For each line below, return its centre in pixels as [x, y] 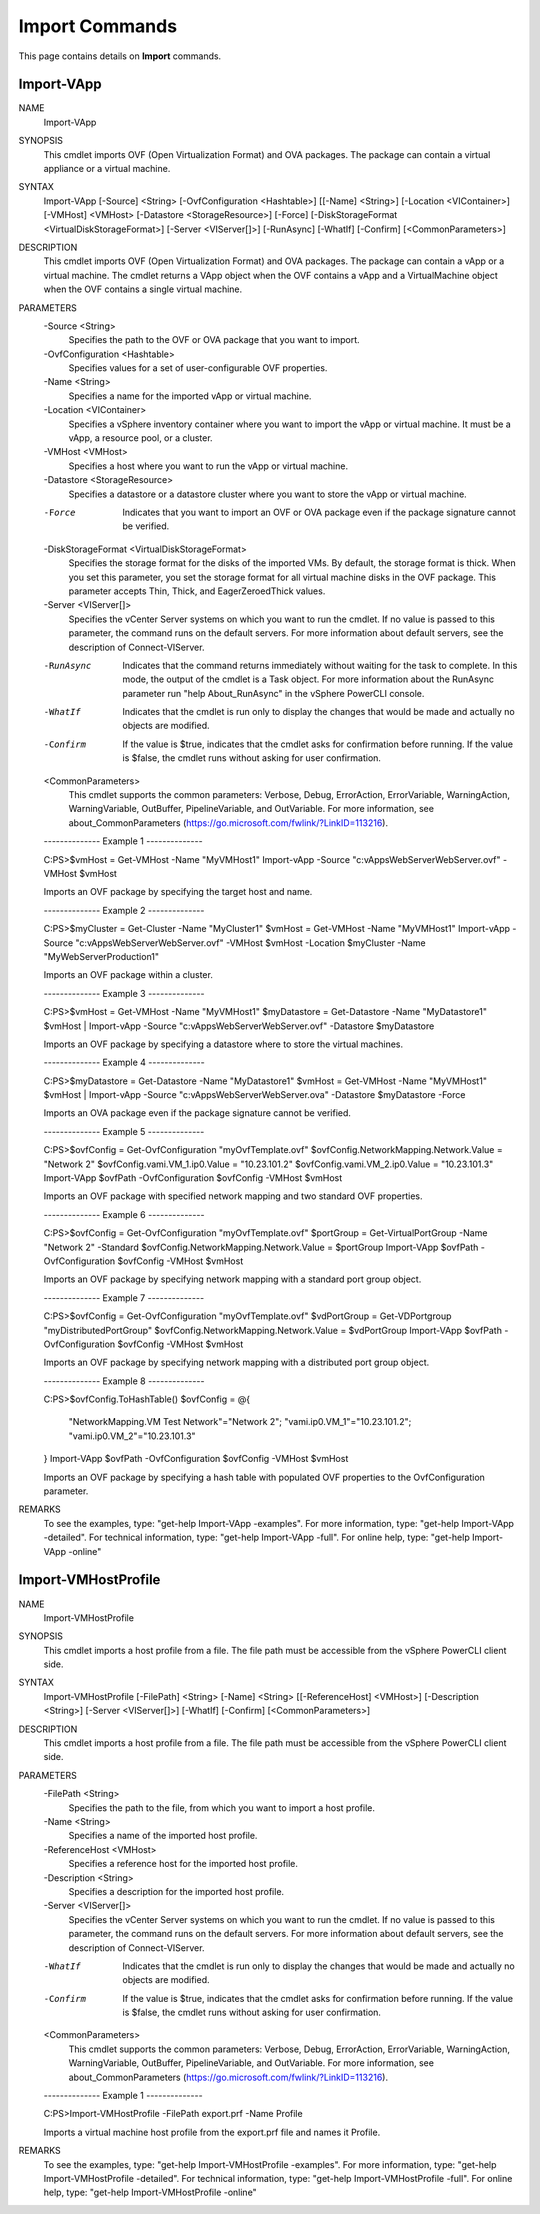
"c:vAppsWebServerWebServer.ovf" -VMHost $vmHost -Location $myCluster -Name [250, 942]
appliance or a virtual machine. [107, 169]
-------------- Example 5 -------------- [124, 1131]
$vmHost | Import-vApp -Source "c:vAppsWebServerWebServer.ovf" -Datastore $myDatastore [239, 1026]
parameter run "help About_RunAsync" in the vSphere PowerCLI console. [273, 693]
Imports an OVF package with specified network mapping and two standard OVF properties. [233, 1196]
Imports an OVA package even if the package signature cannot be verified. [197, 1113]
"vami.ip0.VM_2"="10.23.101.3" [132, 1436]
